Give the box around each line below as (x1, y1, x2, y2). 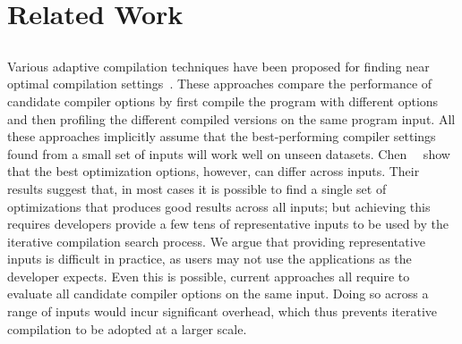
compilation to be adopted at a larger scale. (7, 319, 247, 338)
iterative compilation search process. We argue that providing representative (7, 231, 425, 250)
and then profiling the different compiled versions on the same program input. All (7, 109, 456, 128)
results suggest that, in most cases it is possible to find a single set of (7, 179, 387, 197)
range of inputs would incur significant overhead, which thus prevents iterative (7, 302, 438, 321)
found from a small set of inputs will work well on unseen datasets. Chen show (7, 144, 450, 163)
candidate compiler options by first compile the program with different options (7, 91, 439, 110)
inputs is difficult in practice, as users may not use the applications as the (7, 249, 412, 268)
